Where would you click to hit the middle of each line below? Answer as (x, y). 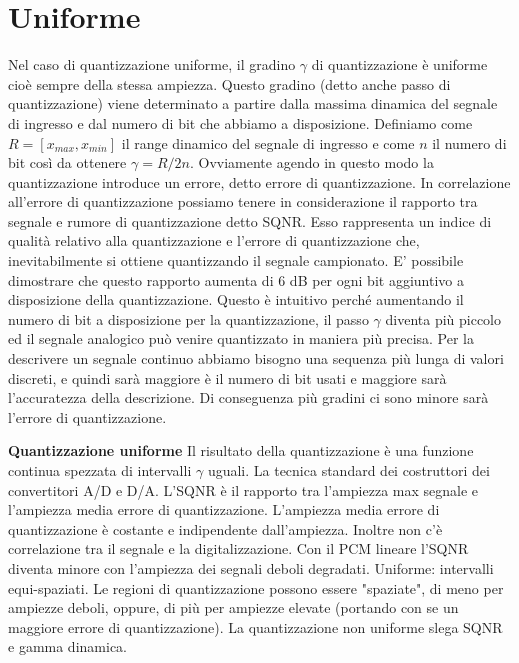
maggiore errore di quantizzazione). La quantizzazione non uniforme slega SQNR (255, 626)
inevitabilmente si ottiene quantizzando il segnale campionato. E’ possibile (236, 260)
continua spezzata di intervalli (100, 470)
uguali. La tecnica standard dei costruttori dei (348, 470)
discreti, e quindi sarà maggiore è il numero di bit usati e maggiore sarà (227, 377)
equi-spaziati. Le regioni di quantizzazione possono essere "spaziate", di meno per (256, 587)
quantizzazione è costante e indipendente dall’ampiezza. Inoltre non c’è (225, 528)
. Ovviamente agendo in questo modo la (311, 162)
